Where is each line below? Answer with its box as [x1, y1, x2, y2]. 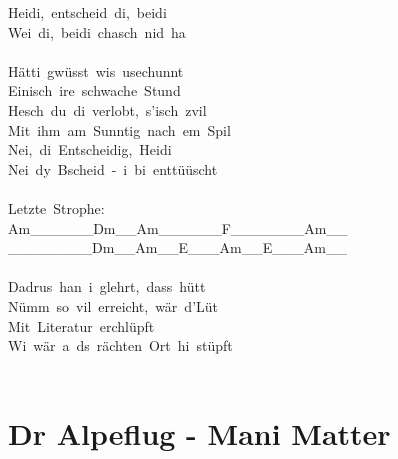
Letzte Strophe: [8, 197, 105, 218]
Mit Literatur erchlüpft [8, 315, 155, 336]
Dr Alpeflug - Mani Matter [8, 413, 391, 454]
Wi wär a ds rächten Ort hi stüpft [8, 335, 233, 356]
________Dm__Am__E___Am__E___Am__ [8, 237, 347, 258]
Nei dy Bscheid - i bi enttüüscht [8, 158, 218, 179]
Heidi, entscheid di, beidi [8, 2, 167, 22]
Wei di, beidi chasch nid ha [8, 21, 186, 42]
